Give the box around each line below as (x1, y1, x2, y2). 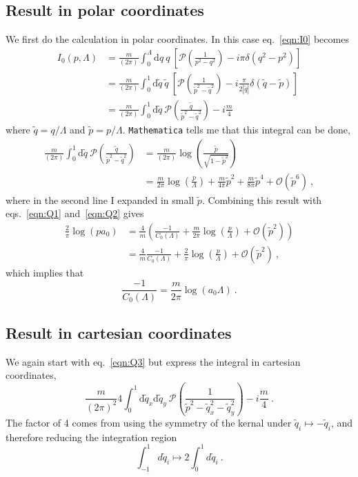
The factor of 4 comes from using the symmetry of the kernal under (6, 415, 292, 429)
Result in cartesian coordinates (6, 321, 232, 343)
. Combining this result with (201, 192, 322, 207)
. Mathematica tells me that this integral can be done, (122, 122, 350, 136)
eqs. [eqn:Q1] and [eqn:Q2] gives (6, 206, 144, 221)
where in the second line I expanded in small (6, 192, 195, 207)
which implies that (6, 265, 84, 279)
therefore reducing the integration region (6, 429, 177, 444)
